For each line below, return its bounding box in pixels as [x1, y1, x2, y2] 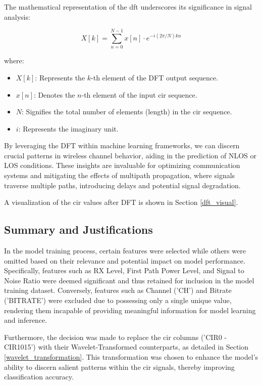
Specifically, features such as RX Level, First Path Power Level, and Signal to [4, 265, 244, 276]
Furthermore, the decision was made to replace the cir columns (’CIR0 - [4, 331, 227, 342]
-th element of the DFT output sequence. [91, 72, 219, 82]
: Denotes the [33, 89, 75, 100]
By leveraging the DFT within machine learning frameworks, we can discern [4, 140, 240, 151]
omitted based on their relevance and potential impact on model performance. [4, 255, 245, 266]
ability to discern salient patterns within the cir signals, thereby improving [4, 361, 235, 372]
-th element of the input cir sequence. [81, 89, 197, 100]
